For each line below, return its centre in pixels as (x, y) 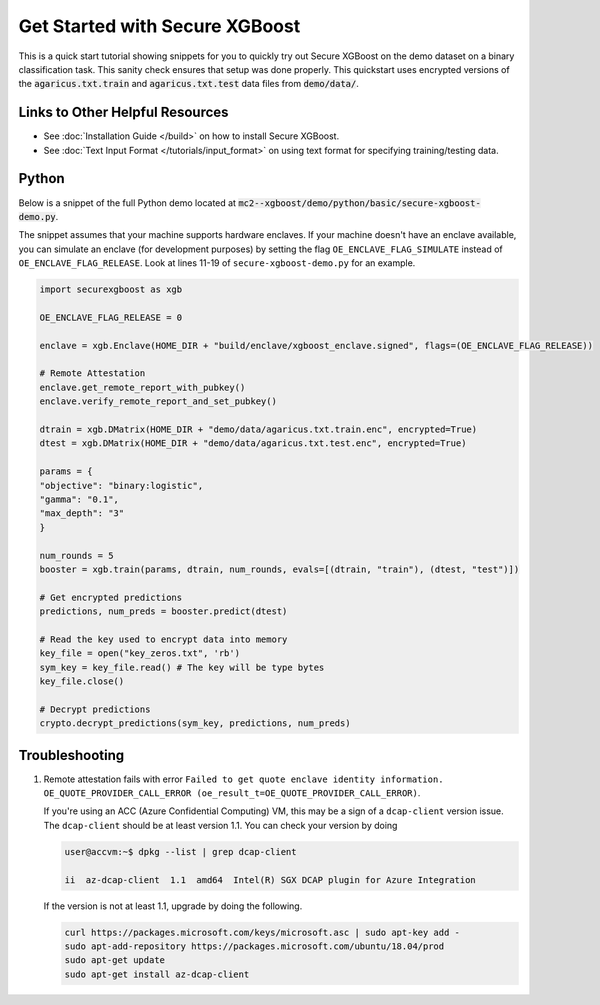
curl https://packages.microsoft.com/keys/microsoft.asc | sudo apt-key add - (262, 932)
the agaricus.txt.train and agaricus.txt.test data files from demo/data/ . (189, 84)
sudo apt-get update (114, 960)
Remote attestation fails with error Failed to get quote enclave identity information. (243, 779)
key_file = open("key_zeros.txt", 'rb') (139, 653)
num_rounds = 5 (76, 555)
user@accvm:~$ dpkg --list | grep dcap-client (180, 851)
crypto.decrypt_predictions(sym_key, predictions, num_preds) (195, 723)
